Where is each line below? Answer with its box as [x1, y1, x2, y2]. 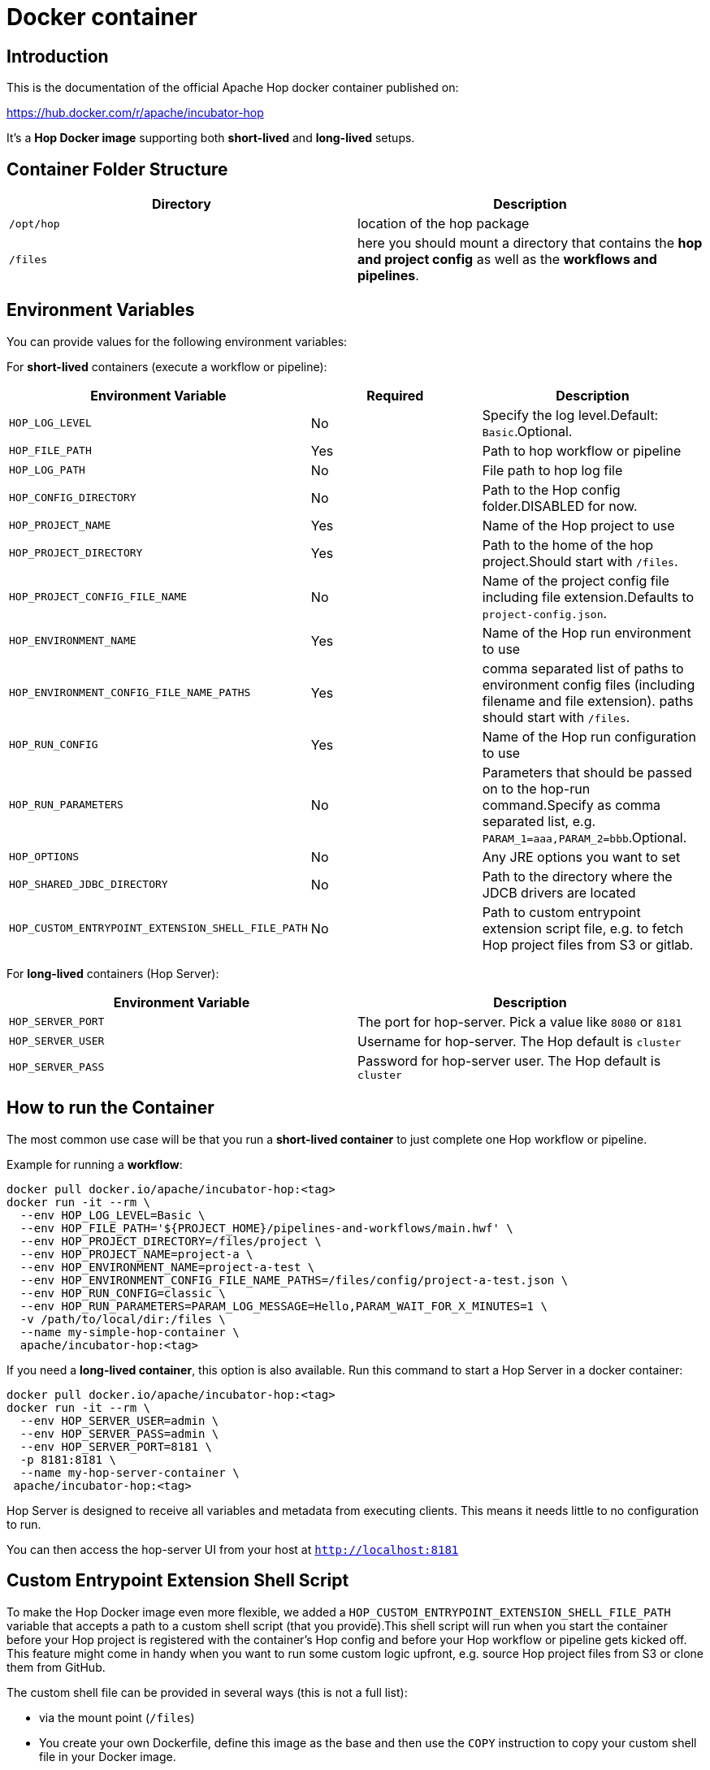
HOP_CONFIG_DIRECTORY [9, 491, 136, 504]
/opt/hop [9, 217, 60, 230]
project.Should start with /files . [482, 552, 678, 569]
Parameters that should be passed [482, 764, 692, 781]
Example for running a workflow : [6, 1157, 183, 1171]
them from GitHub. [6, 1660, 106, 1674]
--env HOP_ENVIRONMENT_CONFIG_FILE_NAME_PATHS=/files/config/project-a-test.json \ [19, 1273, 569, 1287]
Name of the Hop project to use [482, 517, 675, 534]
